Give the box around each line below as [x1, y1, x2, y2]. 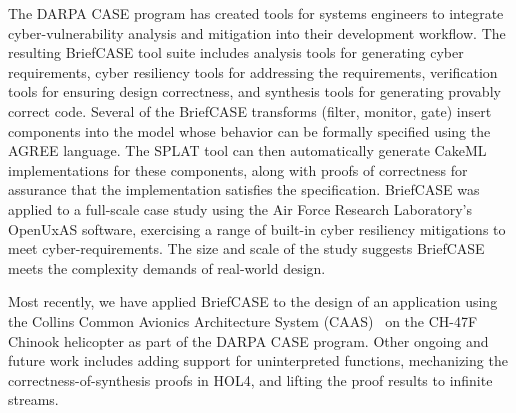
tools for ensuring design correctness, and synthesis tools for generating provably [8, 81, 501, 102]
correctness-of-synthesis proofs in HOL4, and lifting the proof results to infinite [8, 369, 493, 390]
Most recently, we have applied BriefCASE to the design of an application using [8, 291, 498, 312]
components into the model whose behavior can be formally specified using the [8, 120, 491, 141]
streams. [8, 389, 59, 410]
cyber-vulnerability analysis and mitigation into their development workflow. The [8, 22, 506, 43]
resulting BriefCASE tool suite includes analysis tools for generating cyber [8, 42, 464, 63]
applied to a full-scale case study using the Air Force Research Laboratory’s [8, 198, 473, 219]
